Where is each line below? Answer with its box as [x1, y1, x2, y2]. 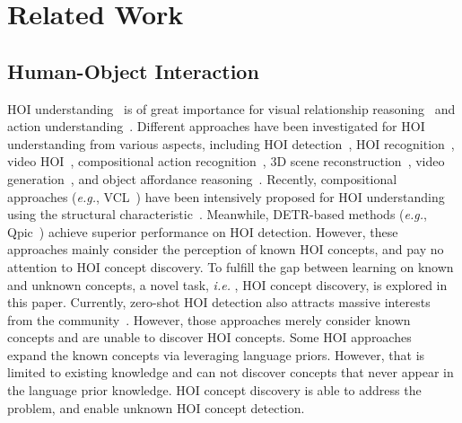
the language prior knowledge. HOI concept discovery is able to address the [7, 381, 422, 400]
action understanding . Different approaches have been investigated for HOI [7, 117, 425, 136]
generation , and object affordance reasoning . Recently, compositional [7, 169, 397, 188]
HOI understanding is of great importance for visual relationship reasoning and [7, 99, 456, 118]
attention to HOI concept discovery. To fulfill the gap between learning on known [7, 257, 454, 276]
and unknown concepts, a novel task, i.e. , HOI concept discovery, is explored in [7, 275, 448, 294]
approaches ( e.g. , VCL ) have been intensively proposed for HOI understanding [7, 187, 445, 206]
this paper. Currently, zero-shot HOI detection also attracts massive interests [7, 293, 431, 312]
